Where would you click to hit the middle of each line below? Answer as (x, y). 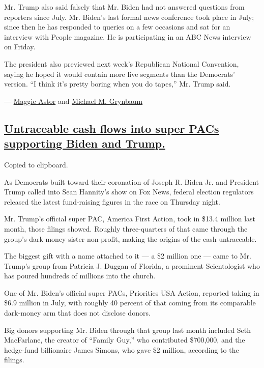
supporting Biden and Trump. (85, 143)
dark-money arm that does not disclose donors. (77, 313)
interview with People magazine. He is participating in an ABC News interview (128, 36)
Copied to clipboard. (36, 164)
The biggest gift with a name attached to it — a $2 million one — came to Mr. (128, 256)
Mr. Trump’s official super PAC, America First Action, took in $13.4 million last (130, 219)
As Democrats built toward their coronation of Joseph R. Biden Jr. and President (132, 181)
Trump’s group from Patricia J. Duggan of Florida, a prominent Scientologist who (132, 265)
